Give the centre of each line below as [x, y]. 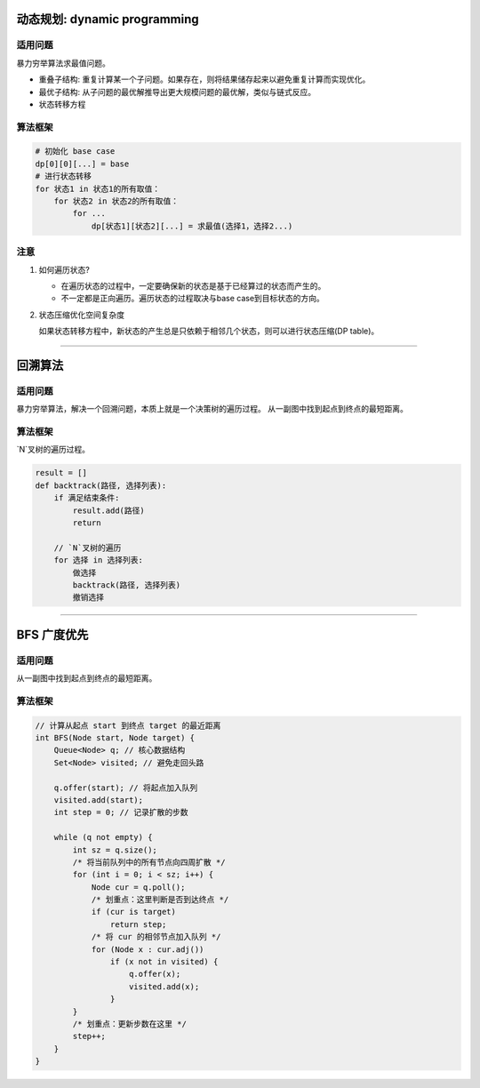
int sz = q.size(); [115, 850]
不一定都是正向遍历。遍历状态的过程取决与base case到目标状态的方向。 [192, 299]
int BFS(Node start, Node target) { [115, 738]
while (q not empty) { [103, 837]
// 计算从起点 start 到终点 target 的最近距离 [128, 725]
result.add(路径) [109, 510]
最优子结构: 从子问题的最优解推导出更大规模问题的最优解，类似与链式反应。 [177, 92]
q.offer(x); [155, 974]
